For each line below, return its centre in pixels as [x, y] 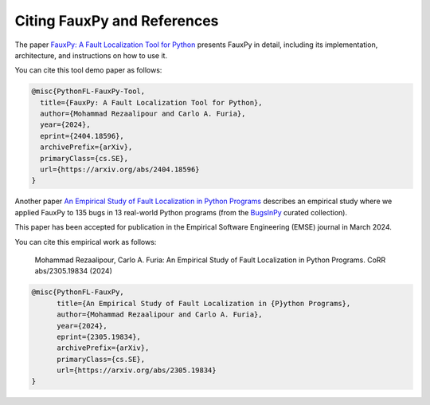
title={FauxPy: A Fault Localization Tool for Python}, [151, 102]
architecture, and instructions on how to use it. [91, 55]
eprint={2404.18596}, [82, 136]
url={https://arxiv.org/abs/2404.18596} [120, 170]
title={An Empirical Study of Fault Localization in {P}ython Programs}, [204, 303]
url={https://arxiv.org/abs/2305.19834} [137, 370]
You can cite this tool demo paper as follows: [88, 70]
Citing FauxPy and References [117, 21]
